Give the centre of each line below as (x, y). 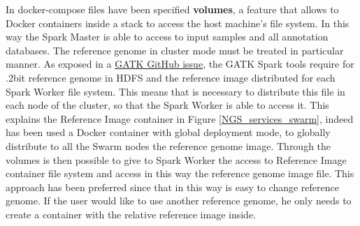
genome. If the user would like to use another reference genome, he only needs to (179, 201)
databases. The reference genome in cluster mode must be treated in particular (175, 50)
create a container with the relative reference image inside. (131, 214)
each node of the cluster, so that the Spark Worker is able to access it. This (167, 105)
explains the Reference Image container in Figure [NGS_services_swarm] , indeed (180, 118)
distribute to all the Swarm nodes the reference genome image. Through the (168, 145)
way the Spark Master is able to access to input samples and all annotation (167, 37)
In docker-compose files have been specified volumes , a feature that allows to (172, 9)
